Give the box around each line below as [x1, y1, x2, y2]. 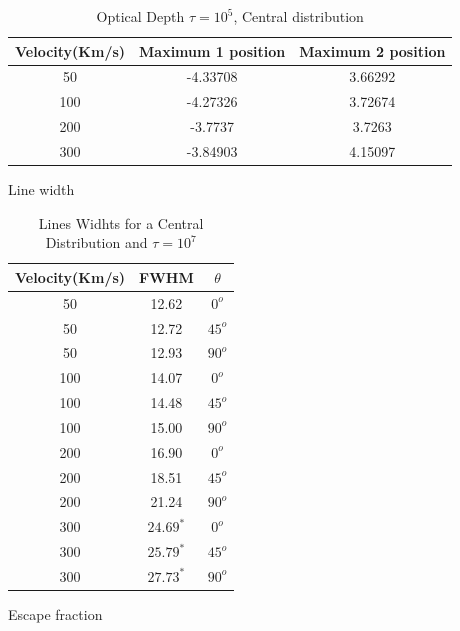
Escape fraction [8, 604, 103, 625]
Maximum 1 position [139, 40, 286, 61]
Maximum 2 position [299, 40, 446, 61]
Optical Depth [96, 6, 185, 26]
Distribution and [45, 232, 148, 253]
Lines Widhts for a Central [38, 212, 204, 233]
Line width [8, 179, 75, 200]
